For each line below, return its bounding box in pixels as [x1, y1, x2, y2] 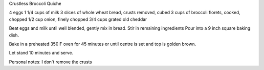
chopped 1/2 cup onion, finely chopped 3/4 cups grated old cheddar [9, 16, 147, 22]
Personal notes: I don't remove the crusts [9, 59, 92, 65]
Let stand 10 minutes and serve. [9, 50, 73, 56]
